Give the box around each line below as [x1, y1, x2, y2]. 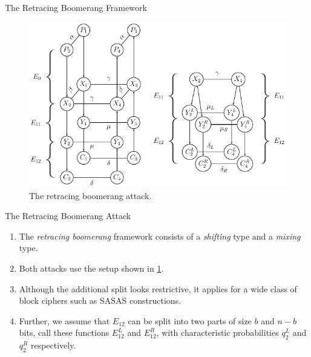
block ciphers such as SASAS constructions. [19, 294, 182, 307]
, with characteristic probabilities [156, 326, 279, 339]
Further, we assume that [19, 314, 110, 327]
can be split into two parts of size [128, 314, 252, 327]
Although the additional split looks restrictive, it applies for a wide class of [19, 282, 297, 295]
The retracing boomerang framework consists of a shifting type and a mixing [19, 229, 301, 242]
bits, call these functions [19, 326, 110, 339]
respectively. [30, 339, 76, 352]
